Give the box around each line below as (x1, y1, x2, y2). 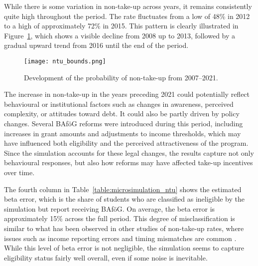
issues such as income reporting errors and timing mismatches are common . (4, 233, 237, 243)
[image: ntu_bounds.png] (24, 57, 106, 65)
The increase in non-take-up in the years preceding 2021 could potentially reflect (4, 89, 250, 99)
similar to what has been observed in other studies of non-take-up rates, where (4, 223, 244, 233)
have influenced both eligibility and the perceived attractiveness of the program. (4, 138, 249, 148)
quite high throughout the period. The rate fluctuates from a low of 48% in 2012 (4, 10, 250, 21)
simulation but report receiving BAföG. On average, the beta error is (4, 203, 215, 214)
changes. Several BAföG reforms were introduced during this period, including (4, 118, 243, 128)
